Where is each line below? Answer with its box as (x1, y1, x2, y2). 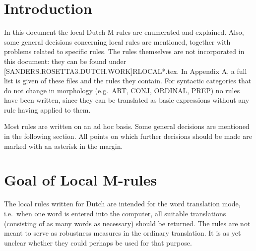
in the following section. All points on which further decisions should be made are (4, 131, 252, 141)
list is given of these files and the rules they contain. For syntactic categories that (4, 75, 252, 86)
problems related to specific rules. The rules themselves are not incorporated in (4, 46, 245, 57)
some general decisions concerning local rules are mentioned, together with (4, 36, 231, 47)
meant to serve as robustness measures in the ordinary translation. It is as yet (4, 228, 241, 238)
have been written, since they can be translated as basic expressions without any (4, 95, 250, 105)
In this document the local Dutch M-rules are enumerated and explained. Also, (4, 27, 244, 37)
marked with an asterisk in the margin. (4, 140, 123, 151)
